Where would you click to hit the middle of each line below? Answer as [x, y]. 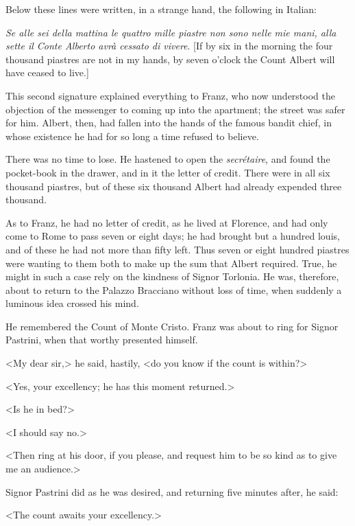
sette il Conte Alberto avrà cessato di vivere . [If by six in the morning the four [169, 46]
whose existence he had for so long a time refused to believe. [132, 136]
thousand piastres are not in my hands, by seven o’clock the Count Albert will [170, 59]
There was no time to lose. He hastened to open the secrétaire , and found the [168, 159]
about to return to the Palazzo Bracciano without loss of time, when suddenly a [174, 289]
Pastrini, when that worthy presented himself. [102, 340]
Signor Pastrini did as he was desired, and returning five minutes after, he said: [172, 491]
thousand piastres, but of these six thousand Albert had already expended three [174, 186]
